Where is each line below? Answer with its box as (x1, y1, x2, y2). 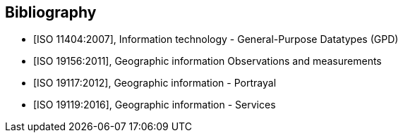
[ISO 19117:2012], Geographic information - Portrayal (33, 77, 277, 89)
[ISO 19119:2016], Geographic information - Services (33, 99, 276, 111)
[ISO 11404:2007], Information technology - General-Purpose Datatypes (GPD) (33, 33, 399, 46)
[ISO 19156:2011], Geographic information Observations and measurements (33, 55, 382, 68)
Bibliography (5, 4, 97, 21)
